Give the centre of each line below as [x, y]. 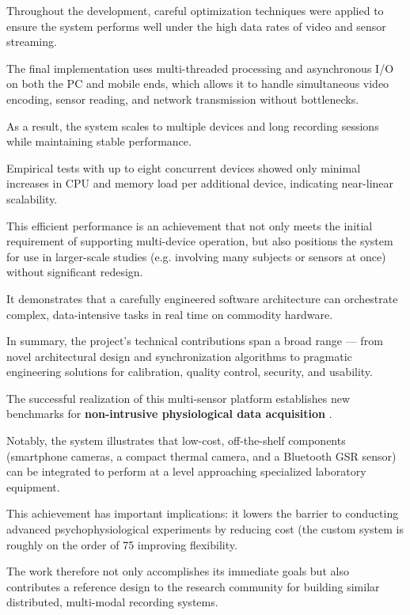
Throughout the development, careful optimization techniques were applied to [195, 10]
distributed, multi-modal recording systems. [112, 602]
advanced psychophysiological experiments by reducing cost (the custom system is [205, 529]
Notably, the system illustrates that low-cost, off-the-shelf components [176, 440]
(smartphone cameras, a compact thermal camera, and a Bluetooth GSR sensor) [201, 456]
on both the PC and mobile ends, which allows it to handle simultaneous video [198, 84]
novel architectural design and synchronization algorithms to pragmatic [179, 356]
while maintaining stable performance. [99, 141]
